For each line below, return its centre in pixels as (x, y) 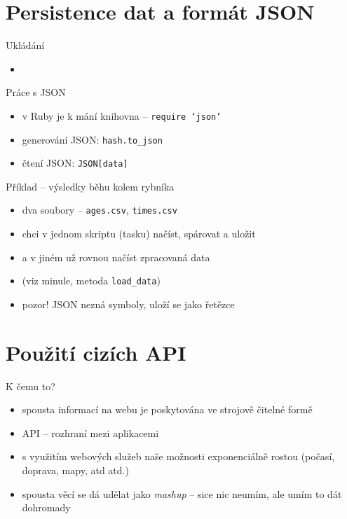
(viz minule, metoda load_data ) (91, 281)
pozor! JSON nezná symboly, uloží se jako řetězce (128, 304)
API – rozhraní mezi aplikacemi (90, 432)
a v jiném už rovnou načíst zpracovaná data (116, 257)
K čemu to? (30, 386)
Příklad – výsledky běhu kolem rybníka (90, 186)
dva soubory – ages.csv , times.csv (100, 210)
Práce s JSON (36, 92)
